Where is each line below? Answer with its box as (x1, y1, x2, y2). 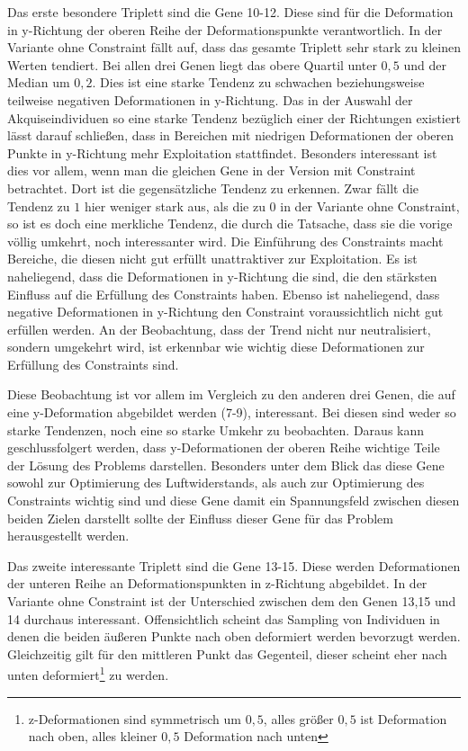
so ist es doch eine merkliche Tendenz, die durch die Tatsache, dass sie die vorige (7, 214, 453, 233)
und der (403, 55, 446, 74)
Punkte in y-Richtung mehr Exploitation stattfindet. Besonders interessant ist (7, 143, 437, 162)
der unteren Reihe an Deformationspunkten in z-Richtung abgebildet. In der (7, 574, 427, 593)
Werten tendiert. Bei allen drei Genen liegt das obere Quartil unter (7, 55, 377, 74)
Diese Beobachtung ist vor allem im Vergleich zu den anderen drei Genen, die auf (7, 385, 455, 404)
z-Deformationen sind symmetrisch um (28, 709, 241, 728)
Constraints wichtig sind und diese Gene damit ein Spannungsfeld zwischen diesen (7, 491, 460, 510)
